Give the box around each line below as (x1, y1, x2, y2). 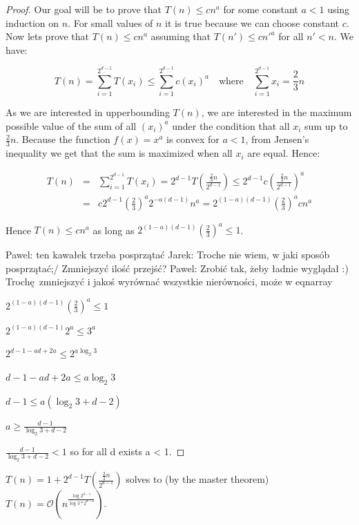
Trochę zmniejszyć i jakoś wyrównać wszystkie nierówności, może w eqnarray (6, 274, 333, 289)
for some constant (223, 2, 298, 16)
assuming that (151, 29, 211, 44)
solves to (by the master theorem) (126, 472, 269, 486)
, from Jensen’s (245, 132, 309, 146)
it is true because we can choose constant (165, 15, 340, 30)
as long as (93, 222, 135, 237)
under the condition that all (172, 118, 290, 133)
